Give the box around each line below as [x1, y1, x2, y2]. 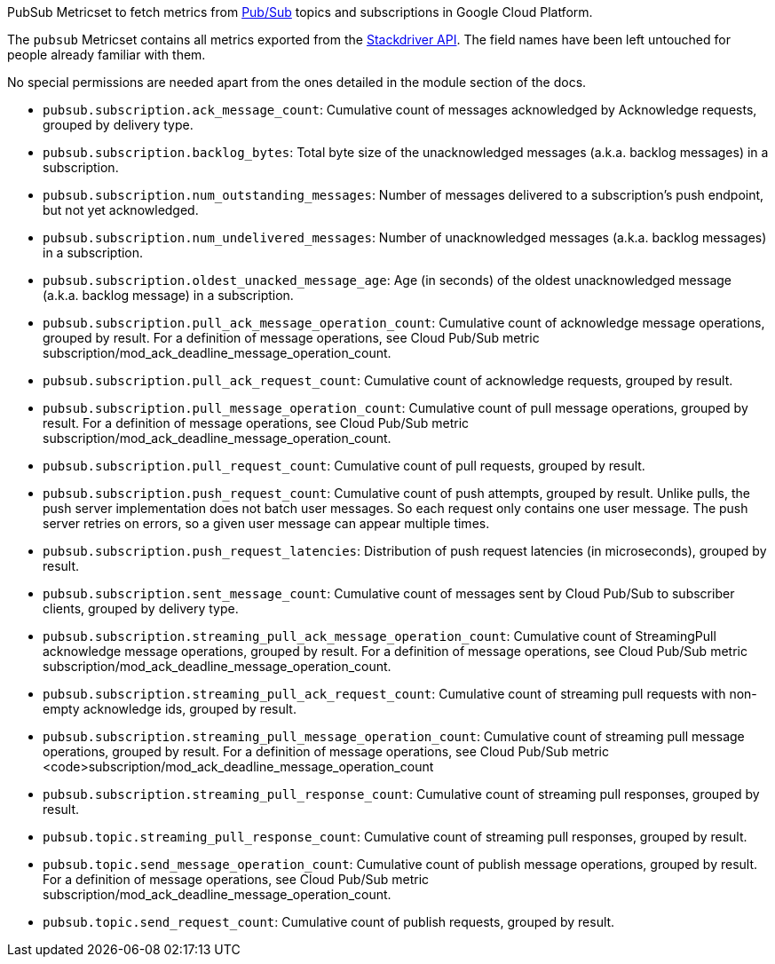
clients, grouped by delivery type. [43, 601, 239, 616]
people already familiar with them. [7, 47, 206, 62]
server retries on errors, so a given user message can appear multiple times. [43, 516, 490, 531]
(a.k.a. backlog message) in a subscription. [43, 288, 294, 303]
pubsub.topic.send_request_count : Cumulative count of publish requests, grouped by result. [43, 914, 615, 929]
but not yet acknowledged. [43, 202, 199, 217]
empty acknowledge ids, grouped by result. [43, 701, 297, 716]
